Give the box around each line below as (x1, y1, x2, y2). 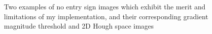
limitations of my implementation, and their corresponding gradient (4, 11, 209, 21)
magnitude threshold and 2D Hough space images (4, 21, 154, 31)
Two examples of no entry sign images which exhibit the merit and (4, 1, 206, 11)
